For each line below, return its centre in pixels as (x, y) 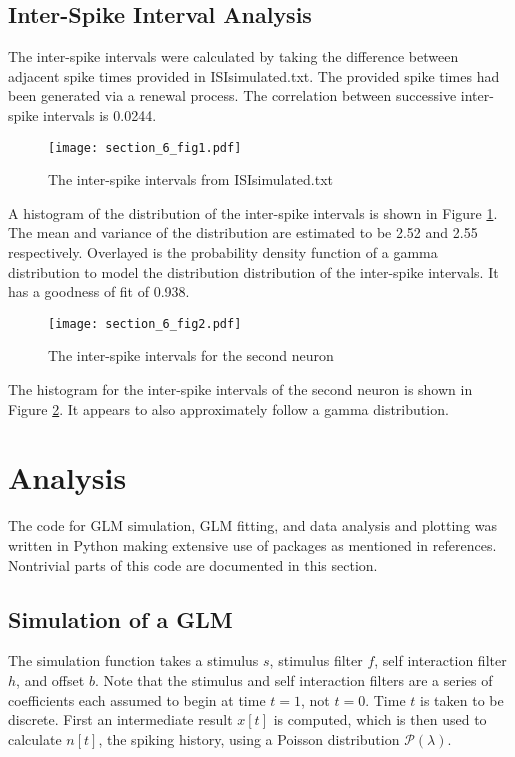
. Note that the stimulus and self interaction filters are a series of (293, 679)
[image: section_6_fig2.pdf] (145, 323)
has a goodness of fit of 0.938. (99, 291)
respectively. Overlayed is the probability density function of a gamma (223, 252)
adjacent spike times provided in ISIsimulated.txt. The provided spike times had (254, 75)
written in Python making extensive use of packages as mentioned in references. (252, 544)
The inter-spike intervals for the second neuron (191, 355)
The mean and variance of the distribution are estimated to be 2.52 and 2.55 (243, 232)
